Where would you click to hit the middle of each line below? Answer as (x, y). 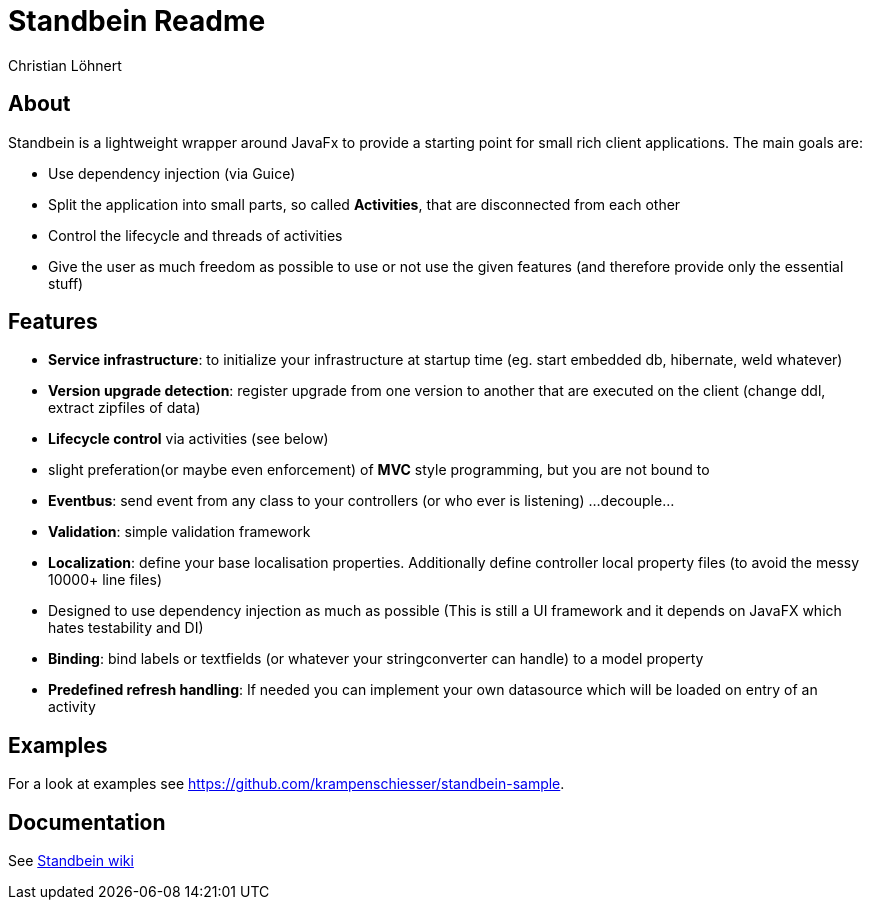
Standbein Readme (137, 21)
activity (72, 707)
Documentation (87, 822)
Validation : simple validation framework (179, 532)
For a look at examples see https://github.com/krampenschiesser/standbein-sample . (286, 784)
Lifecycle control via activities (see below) (188, 439)
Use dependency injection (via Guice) (172, 173)
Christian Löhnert (65, 65)
